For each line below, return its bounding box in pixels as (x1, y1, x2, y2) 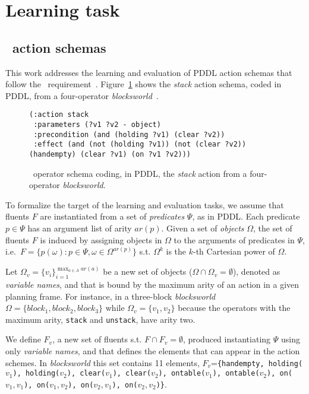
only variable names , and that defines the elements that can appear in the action (5, 345, 300, 357)
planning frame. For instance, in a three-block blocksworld (5, 290, 216, 302)
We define (5, 333, 41, 345)
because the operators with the (178, 301, 291, 314)
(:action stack (29, 110, 89, 119)
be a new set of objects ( (103, 265, 193, 278)
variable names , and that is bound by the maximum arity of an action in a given (5, 278, 299, 291)
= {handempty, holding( (211, 356, 303, 368)
